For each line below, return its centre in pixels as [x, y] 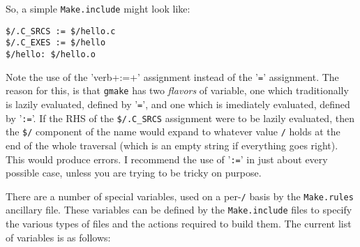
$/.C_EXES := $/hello [56, 43]
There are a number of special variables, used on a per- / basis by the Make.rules [180, 196]
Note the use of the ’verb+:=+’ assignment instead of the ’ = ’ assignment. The [172, 76]
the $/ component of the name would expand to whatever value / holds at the [173, 132]
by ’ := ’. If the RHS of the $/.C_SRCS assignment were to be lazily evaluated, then [180, 118]
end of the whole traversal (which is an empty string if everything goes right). [172, 145]
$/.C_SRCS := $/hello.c [61, 31]
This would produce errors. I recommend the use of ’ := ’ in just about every [167, 159]
